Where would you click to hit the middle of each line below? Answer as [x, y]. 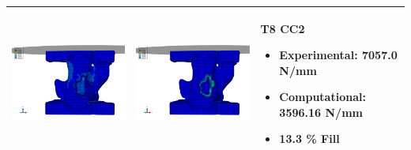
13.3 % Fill [309, 139]
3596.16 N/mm [321, 112]
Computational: [322, 97]
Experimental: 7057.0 [338, 55]
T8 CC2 [283, 28]
